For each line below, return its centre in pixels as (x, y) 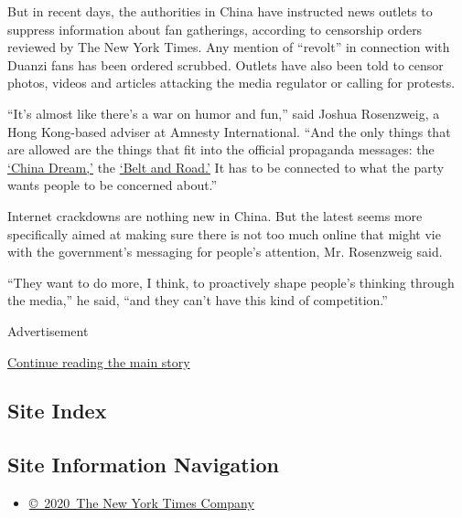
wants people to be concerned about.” (113, 185)
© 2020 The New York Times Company (141, 503)
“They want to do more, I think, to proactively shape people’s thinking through (231, 282)
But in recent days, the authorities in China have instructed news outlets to (220, 11)
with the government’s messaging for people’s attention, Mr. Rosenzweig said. (225, 252)
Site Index (57, 411)
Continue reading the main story (99, 361)
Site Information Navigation (143, 465)
